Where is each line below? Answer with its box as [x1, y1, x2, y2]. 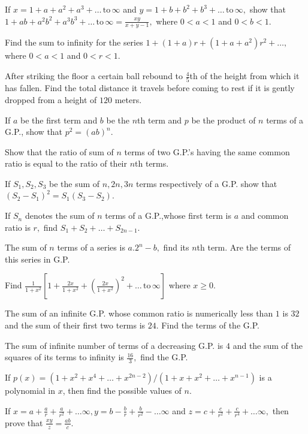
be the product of [191, 113, 256, 126]
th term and [137, 113, 182, 126]
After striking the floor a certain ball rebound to [5, 70, 183, 82]
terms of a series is [57, 241, 125, 254]
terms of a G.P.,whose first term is [105, 209, 232, 222]
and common [241, 209, 289, 222]
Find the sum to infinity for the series [5, 36, 143, 49]
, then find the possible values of [62, 384, 182, 397]
